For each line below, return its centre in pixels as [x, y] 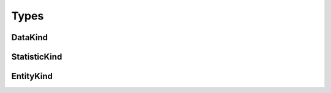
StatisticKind [37, 57]
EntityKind [32, 76]
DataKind [30, 37]
